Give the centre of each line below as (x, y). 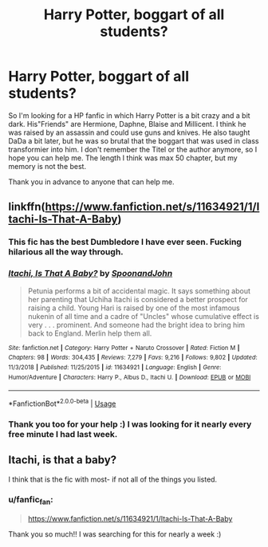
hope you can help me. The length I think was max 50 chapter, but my (123, 158)
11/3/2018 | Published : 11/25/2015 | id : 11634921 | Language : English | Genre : (115, 367)
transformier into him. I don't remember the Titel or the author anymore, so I (133, 149)
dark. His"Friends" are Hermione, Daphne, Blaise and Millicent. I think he (127, 124)
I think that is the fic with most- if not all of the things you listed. (113, 479)
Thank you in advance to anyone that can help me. (91, 182)
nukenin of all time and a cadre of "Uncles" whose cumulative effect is (143, 316)
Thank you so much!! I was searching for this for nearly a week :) (115, 534)
